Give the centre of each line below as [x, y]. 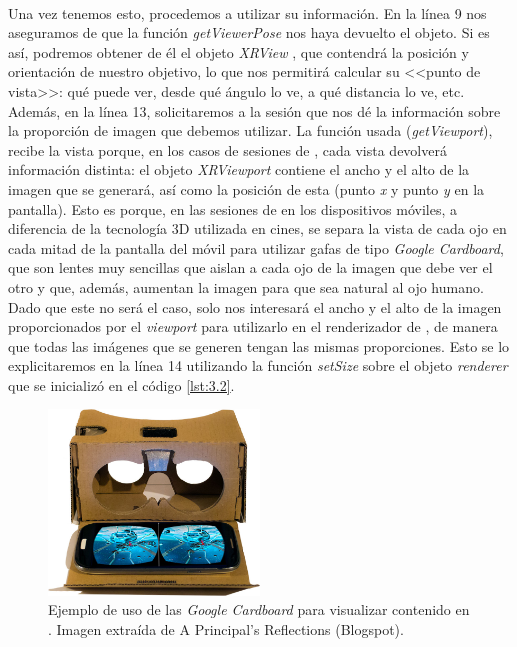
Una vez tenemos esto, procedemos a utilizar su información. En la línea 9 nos [247, 12]
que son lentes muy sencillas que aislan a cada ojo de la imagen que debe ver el [250, 267]
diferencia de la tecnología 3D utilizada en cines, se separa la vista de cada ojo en [257, 228]
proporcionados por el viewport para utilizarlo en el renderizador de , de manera [253, 326]
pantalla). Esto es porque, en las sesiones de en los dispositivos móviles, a [233, 208]
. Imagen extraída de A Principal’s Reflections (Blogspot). [226, 628]
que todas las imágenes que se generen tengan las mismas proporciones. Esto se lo [259, 345]
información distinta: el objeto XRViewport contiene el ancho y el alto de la [239, 169]
